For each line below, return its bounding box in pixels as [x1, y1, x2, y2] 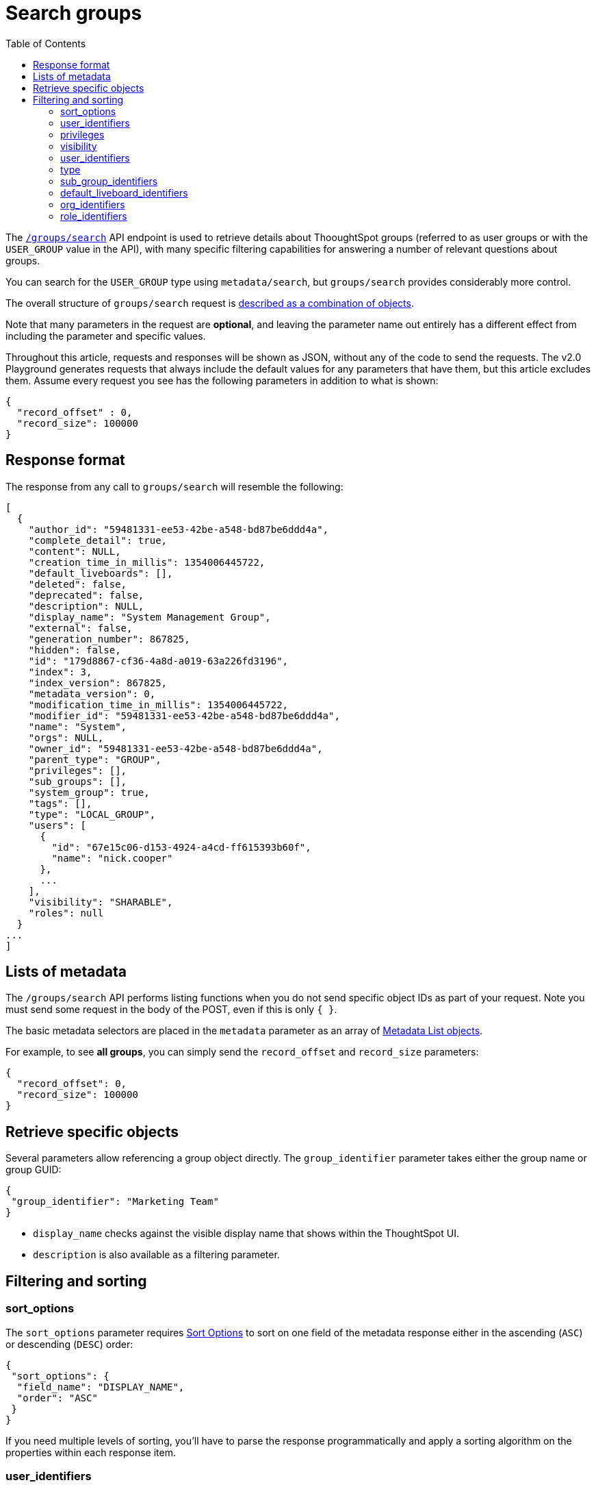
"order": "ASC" [16, 1392, 98, 1403]
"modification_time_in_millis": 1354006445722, [28, 699, 289, 710]
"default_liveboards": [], [28, 567, 173, 579]
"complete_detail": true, [28, 534, 168, 546]
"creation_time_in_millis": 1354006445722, [28, 556, 265, 568]
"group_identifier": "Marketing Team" [11, 1196, 219, 1208]
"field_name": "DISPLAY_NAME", [16, 1381, 185, 1392]
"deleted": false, [28, 578, 127, 590]
